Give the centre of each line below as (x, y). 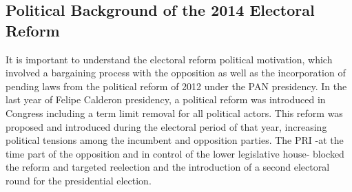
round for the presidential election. (79, 180)
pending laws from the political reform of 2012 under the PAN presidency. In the (176, 86)
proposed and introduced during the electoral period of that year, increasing (166, 126)
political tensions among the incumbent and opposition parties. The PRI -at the (175, 140)
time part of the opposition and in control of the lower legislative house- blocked (175, 153)
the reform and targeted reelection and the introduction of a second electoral (168, 167)
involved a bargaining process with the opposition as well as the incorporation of (176, 73)
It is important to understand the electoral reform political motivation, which (169, 59)
